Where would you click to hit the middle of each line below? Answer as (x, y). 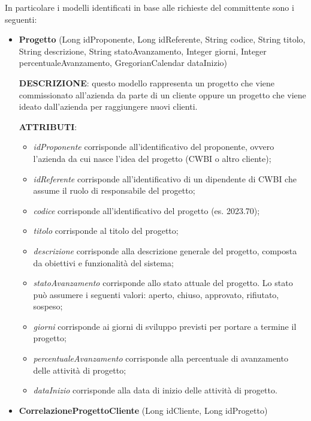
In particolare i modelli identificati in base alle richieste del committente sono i (150, 7)
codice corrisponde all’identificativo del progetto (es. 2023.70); (147, 210)
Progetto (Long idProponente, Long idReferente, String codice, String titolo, (162, 39)
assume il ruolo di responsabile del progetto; (114, 190)
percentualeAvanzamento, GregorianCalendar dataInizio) (123, 63)
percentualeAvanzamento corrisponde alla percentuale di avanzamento (161, 358)
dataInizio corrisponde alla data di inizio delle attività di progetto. (155, 390)
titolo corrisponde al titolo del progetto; (106, 231)
